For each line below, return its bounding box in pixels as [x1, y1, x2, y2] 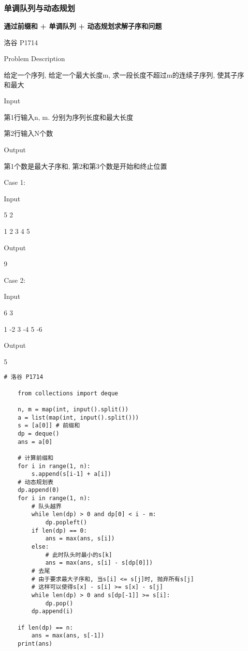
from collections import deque [17, 390, 118, 397]
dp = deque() [17, 430, 59, 437]
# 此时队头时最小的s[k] [45, 551, 112, 558]
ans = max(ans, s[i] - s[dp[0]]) [45, 559, 153, 567]
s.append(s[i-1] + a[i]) [31, 471, 111, 478]
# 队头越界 [31, 503, 62, 510]
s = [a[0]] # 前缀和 [17, 422, 80, 429]
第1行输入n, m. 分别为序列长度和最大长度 [4, 112, 133, 122]
